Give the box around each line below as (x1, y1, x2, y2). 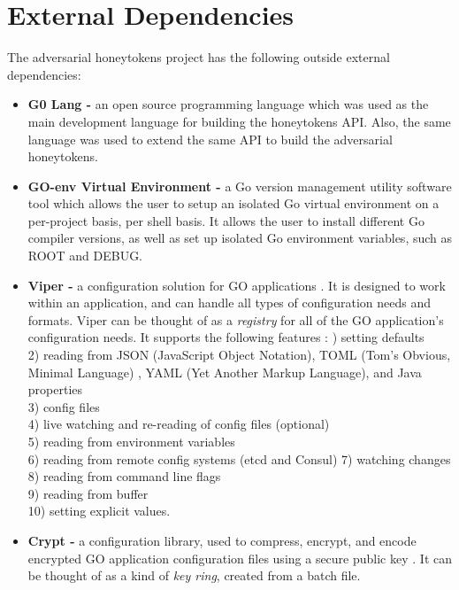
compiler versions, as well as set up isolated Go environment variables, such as (27, 229, 453, 247)
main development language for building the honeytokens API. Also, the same (27, 112, 451, 130)
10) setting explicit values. (27, 501, 171, 520)
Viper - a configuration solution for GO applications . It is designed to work (27, 276, 446, 294)
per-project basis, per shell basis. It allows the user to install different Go (27, 211, 425, 229)
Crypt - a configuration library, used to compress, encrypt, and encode (27, 531, 417, 549)
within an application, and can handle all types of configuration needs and (27, 293, 432, 312)
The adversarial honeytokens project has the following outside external (7, 48, 390, 66)
